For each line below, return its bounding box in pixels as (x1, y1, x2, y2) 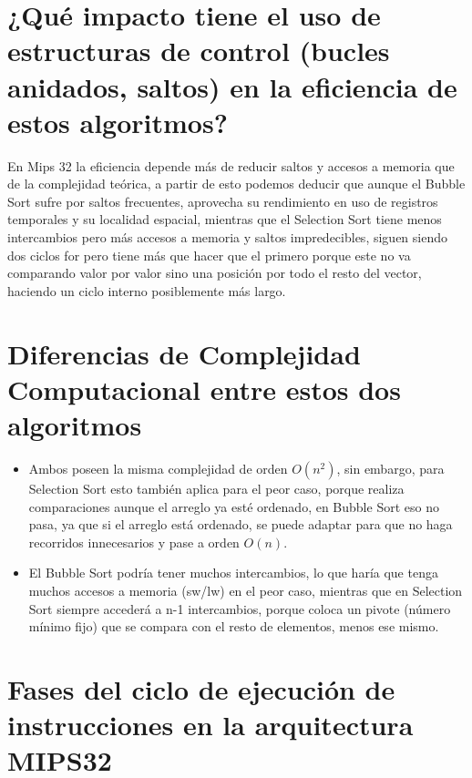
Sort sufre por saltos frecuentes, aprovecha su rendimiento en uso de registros (7, 191, 438, 210)
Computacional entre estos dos (7, 370, 401, 407)
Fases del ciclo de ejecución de (7, 670, 395, 707)
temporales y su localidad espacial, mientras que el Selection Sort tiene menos (7, 210, 442, 229)
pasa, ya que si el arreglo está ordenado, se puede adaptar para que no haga (28, 515, 453, 534)
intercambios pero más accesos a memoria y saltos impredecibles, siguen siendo (7, 228, 447, 247)
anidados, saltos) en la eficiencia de (7, 67, 457, 105)
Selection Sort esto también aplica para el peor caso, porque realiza (28, 478, 405, 497)
